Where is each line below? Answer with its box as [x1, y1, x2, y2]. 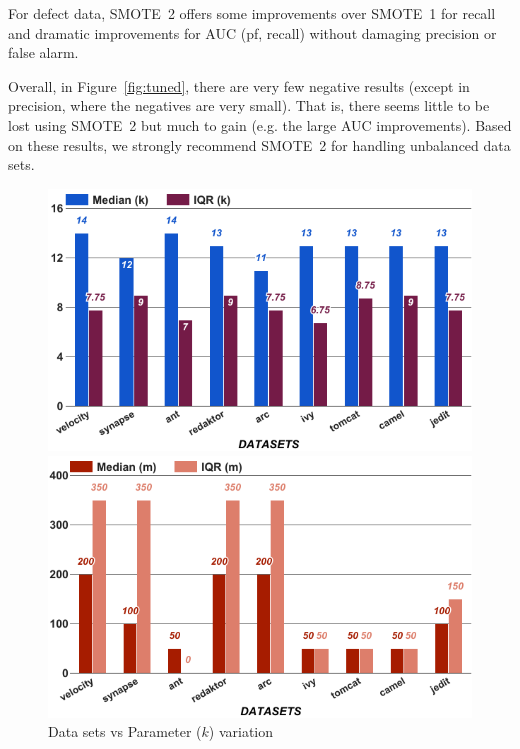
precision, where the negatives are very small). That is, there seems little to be [8, 95, 490, 116]
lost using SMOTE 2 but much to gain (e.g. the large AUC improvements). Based [8, 114, 512, 135]
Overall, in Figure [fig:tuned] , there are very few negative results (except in [8, 75, 470, 96]
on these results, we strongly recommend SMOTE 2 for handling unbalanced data [8, 134, 511, 155]
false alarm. [8, 42, 79, 63]
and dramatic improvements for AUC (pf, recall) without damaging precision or [8, 22, 497, 43]
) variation [208, 721, 274, 742]
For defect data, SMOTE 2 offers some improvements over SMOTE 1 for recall [8, 3, 496, 23]
